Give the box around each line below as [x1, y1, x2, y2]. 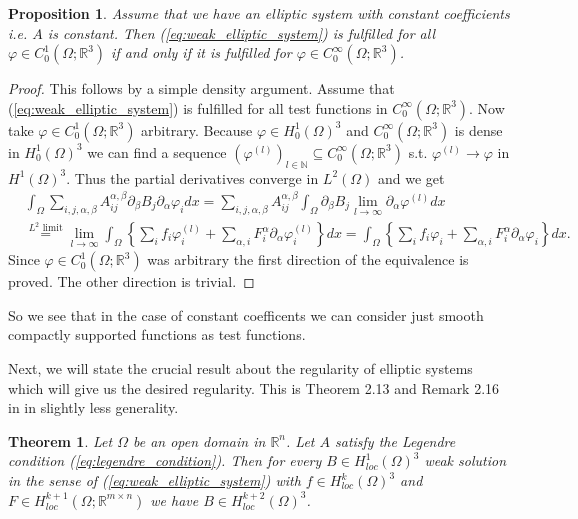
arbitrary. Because [141, 119, 253, 140]
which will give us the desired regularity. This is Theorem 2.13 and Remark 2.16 [8, 377, 500, 398]
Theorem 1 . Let [8, 430, 113, 451]
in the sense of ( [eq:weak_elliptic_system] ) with [8, 470, 301, 491]
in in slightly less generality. [8, 397, 179, 418]
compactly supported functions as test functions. [8, 324, 306, 345]
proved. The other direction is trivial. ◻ [8, 271, 255, 292]
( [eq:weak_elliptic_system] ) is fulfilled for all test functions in [8, 97, 388, 118]
